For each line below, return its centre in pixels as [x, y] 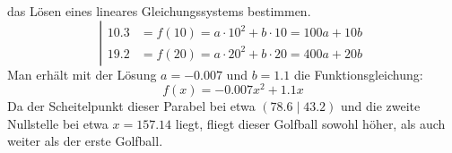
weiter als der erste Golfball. [85, 141]
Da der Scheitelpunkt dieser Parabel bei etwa [131, 106]
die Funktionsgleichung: [358, 74]
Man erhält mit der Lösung [82, 74]
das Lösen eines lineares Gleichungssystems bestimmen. [159, 11]
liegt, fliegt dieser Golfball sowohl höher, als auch [310, 123]
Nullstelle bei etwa [58, 123]
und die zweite [380, 106]
